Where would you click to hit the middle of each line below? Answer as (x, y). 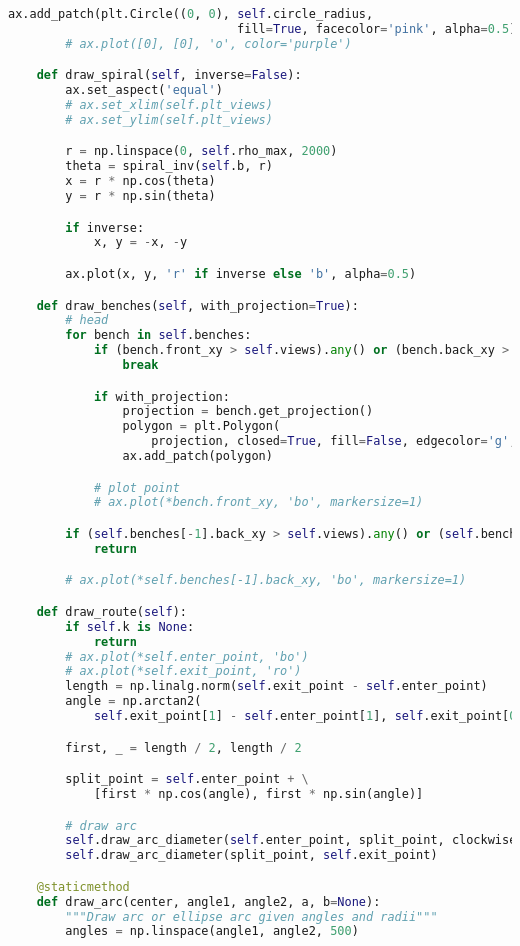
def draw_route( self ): (111, 611)
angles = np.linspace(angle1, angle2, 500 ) (212, 931)
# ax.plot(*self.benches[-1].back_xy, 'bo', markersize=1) (266, 580)
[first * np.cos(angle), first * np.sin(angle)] (258, 794)
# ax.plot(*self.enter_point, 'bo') (187, 656)
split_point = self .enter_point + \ (187, 779)
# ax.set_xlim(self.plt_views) (169, 105)
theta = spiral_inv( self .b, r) (169, 166)
